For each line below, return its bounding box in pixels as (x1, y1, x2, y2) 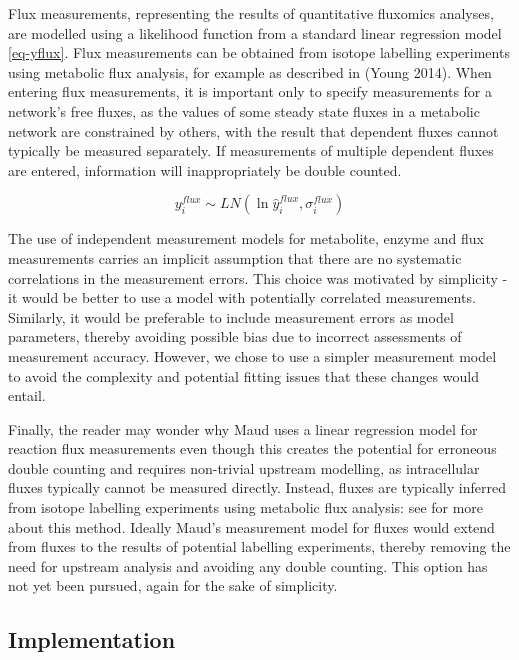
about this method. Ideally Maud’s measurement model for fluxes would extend (8, 516, 495, 537)
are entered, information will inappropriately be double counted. (8, 159, 402, 180)
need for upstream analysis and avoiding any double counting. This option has (8, 555, 488, 576)
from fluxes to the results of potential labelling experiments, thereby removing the (8, 536, 511, 557)
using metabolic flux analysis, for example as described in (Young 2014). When (8, 61, 492, 82)
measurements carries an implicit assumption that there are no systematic (8, 247, 462, 268)
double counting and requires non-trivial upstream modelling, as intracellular (8, 457, 480, 478)
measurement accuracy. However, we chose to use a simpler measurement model (8, 345, 497, 366)
